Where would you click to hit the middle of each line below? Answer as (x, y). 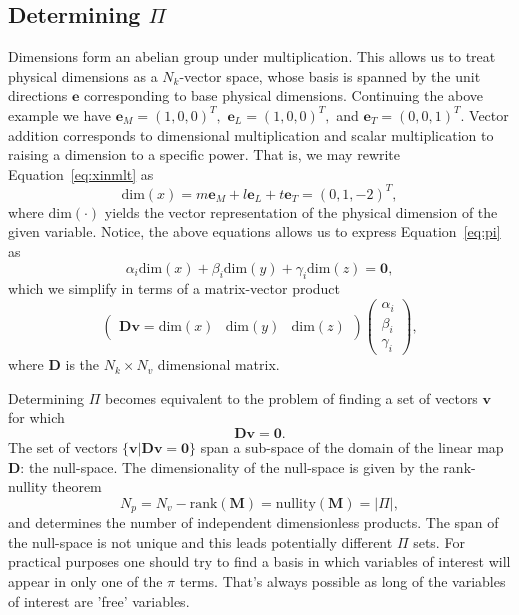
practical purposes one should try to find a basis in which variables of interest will (259, 561)
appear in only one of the (85, 581)
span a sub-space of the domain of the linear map (352, 447)
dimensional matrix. (218, 364)
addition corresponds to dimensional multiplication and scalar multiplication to (251, 134)
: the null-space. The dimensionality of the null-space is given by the (229, 466)
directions (38, 95)
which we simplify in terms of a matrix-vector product (174, 288)
